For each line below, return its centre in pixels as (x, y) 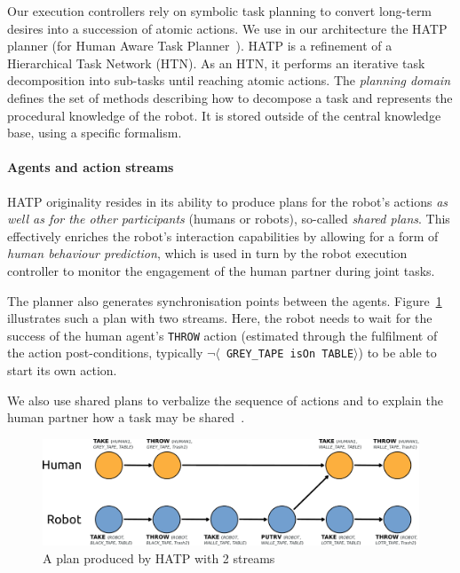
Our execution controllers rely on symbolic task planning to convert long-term (220, 11)
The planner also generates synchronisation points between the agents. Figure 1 (225, 300)
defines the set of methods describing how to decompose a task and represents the (230, 97)
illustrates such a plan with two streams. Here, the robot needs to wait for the (220, 318)
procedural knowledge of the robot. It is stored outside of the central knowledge (224, 115)
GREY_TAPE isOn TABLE (290, 354)
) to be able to (397, 353)
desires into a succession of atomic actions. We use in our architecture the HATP (227, 28)
